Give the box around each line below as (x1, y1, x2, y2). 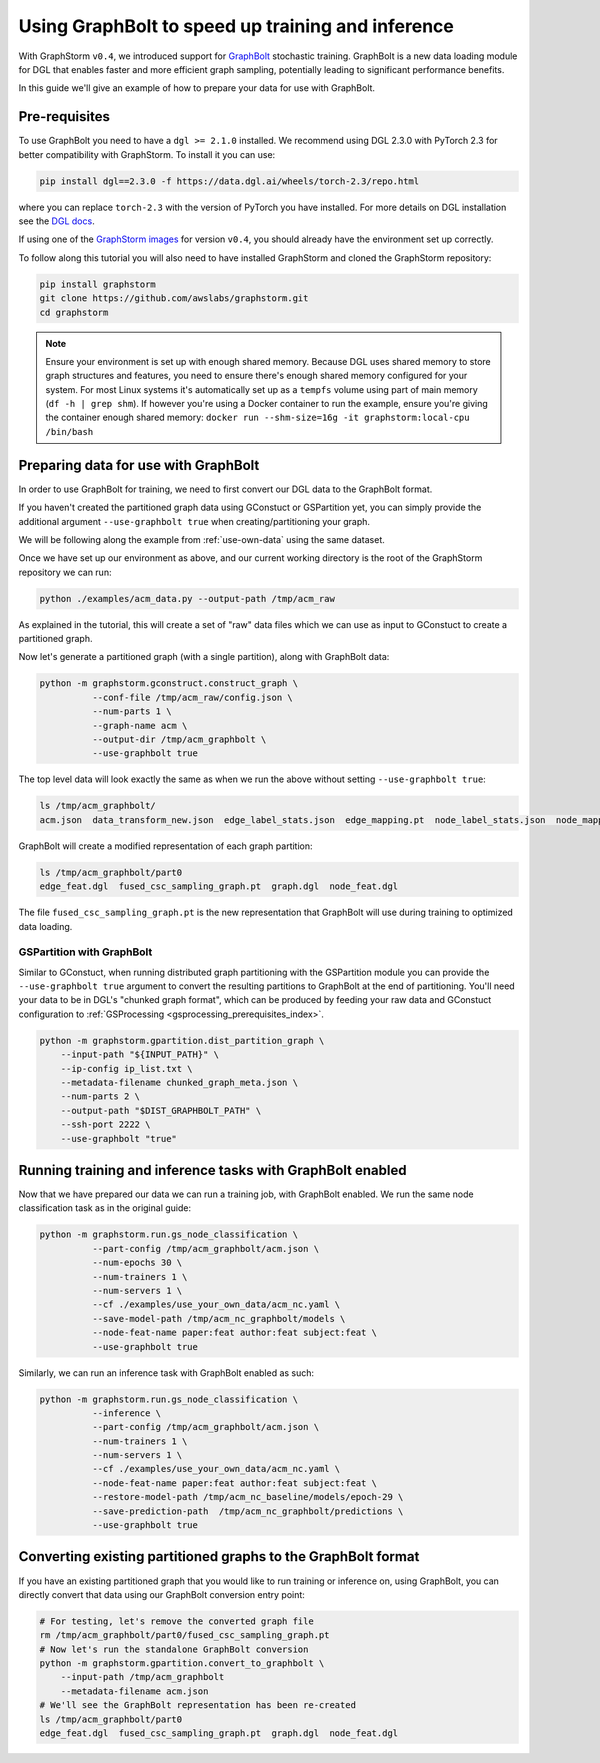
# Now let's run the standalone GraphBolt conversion (39, 1643, 309, 1655)
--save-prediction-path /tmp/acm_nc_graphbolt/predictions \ (91, 1505, 404, 1517)
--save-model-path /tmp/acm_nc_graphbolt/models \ (91, 1313, 346, 1324)
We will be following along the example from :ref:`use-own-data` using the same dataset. (18, 533, 385, 545)
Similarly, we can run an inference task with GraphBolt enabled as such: (18, 1366, 315, 1379)
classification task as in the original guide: (18, 1202, 192, 1214)
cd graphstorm (39, 306, 109, 318)
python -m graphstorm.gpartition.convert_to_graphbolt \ (39, 1658, 325, 1669)
